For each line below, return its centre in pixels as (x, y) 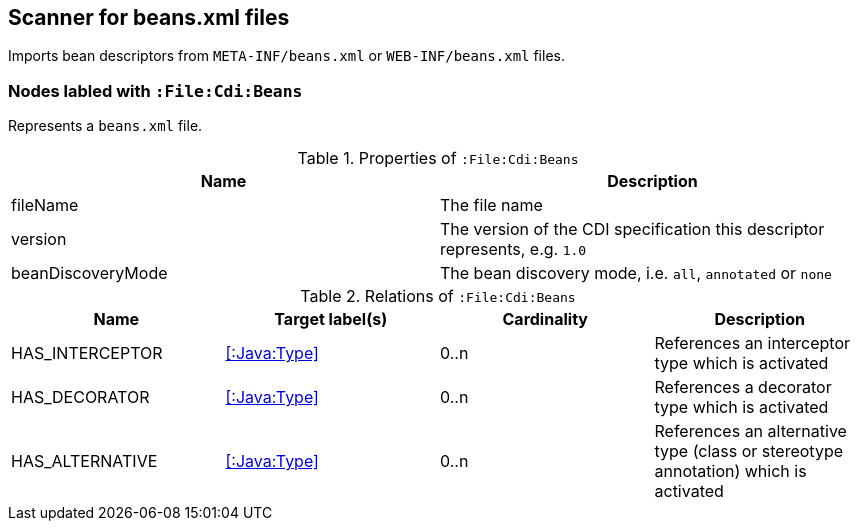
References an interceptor (752, 343)
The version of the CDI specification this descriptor (632, 229)
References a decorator (743, 387)
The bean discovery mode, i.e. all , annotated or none (636, 273)
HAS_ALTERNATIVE (84, 461)
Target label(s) (331, 319)
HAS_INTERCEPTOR (87, 353)
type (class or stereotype (749, 451)
